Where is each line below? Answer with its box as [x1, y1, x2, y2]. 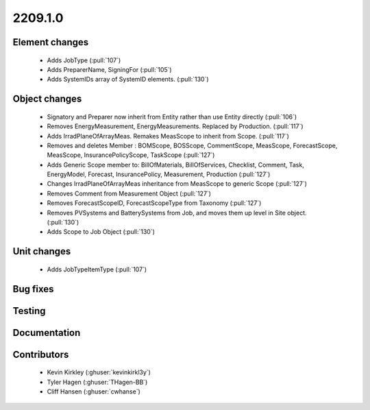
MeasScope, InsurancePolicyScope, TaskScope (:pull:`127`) [47, 151, 215, 159]
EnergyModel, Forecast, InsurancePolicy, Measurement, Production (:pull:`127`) [47, 170, 271, 178]
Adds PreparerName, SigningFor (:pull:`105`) [47, 65, 172, 73]
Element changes [12, 36, 89, 48]
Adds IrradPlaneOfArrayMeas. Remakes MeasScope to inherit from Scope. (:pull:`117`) [47, 132, 289, 140]
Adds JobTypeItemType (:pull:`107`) [47, 265, 147, 274]
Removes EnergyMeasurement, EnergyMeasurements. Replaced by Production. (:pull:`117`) [47, 122, 304, 130]
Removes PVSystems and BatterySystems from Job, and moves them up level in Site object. [47, 208, 307, 217]
